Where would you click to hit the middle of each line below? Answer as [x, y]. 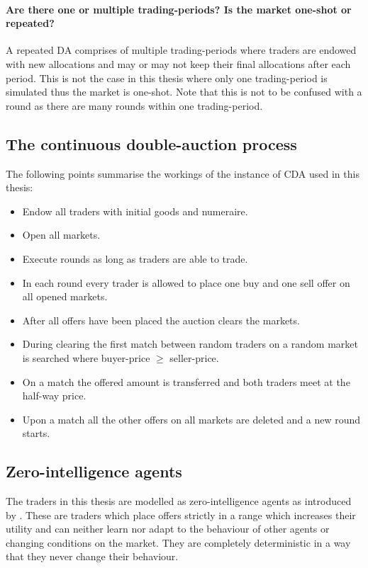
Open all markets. [61, 235]
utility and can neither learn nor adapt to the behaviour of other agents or [168, 529]
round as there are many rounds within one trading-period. [134, 105]
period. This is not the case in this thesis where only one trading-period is [167, 78]
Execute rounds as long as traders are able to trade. [135, 258]
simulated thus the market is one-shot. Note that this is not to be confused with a [184, 92]
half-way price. [54, 396]
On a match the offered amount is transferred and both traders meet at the [186, 381]
